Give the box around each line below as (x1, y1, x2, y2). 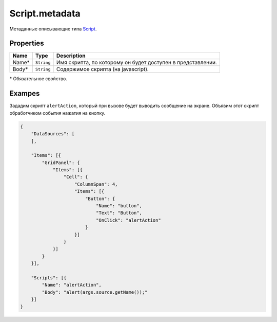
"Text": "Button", (95, 210, 142, 216)
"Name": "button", (95, 203, 142, 209)
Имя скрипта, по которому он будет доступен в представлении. (56, 59, 217, 66)
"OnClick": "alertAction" (95, 217, 161, 223)
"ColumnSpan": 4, (74, 181, 118, 187)
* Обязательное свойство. (9, 76, 68, 82)
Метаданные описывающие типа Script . (9, 26, 97, 32)
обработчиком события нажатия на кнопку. (9, 110, 106, 116)
